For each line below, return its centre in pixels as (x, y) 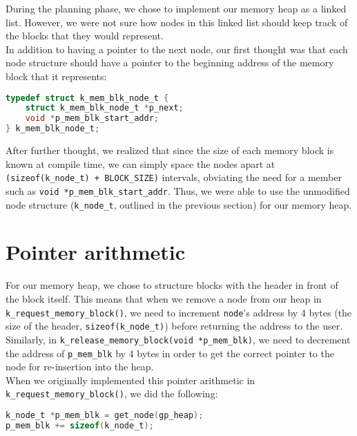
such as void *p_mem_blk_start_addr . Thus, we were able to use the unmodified (178, 190)
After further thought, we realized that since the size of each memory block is (170, 150)
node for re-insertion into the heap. (80, 367)
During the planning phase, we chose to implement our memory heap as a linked (176, 8)
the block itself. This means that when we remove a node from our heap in (164, 298)
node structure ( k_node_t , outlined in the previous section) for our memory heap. (179, 204)
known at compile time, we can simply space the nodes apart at (141, 163)
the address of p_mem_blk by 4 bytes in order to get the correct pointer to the (170, 353)
